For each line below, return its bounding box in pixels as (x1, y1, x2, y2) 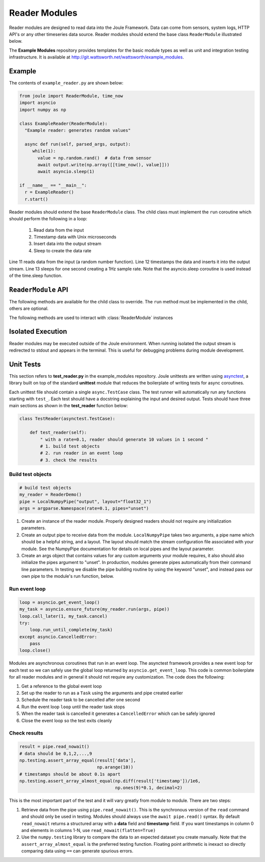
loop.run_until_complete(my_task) (29, 627, 113, 633)
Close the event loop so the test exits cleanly (21, 717, 112, 723)
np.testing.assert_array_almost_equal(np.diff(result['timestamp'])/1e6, (19, 778, 201, 784)
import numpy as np (19, 107, 66, 113)
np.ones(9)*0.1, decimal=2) (115, 785, 183, 791)
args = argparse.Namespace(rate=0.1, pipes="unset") (19, 505, 149, 511)
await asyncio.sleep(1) (37, 169, 95, 175)
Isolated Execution (9, 327, 67, 336)
